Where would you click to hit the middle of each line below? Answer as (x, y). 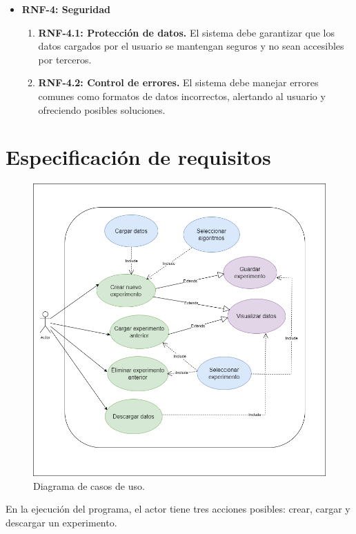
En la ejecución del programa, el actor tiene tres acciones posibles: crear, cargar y (178, 509)
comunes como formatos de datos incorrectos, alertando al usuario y (182, 96)
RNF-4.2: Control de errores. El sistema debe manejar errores (178, 82)
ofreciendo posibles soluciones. (102, 109)
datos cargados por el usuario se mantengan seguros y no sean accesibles (191, 46)
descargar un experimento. (61, 523)
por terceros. (65, 59)
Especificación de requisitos (138, 157)
